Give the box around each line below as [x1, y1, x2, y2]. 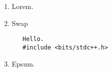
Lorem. [11, 1, 33, 11]
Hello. [22, 35, 44, 43]
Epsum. [11, 58, 35, 68]
